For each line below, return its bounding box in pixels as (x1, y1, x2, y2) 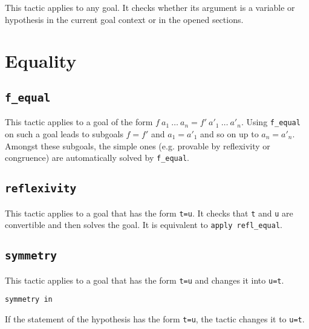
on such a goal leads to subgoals (5, 128, 123, 140)
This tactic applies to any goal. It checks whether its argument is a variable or (5, 1, 295, 13)
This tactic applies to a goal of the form (5, 116, 153, 128)
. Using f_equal (241, 116, 301, 128)
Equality (5, 48, 77, 73)
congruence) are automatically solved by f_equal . (5, 151, 190, 164)
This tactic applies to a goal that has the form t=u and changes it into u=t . (5, 273, 284, 286)
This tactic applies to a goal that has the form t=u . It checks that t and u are (5, 206, 293, 219)
